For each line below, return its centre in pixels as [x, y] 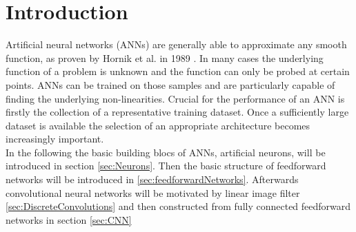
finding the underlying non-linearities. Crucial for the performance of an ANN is [175, 98]
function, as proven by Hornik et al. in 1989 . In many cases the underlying [165, 57]
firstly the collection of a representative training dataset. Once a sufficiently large [177, 112]
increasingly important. [55, 139]
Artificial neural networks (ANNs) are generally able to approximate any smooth [176, 44]
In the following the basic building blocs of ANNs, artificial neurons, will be [166, 152]
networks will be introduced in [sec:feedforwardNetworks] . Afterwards [152, 179]
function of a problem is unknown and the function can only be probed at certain [178, 71]
